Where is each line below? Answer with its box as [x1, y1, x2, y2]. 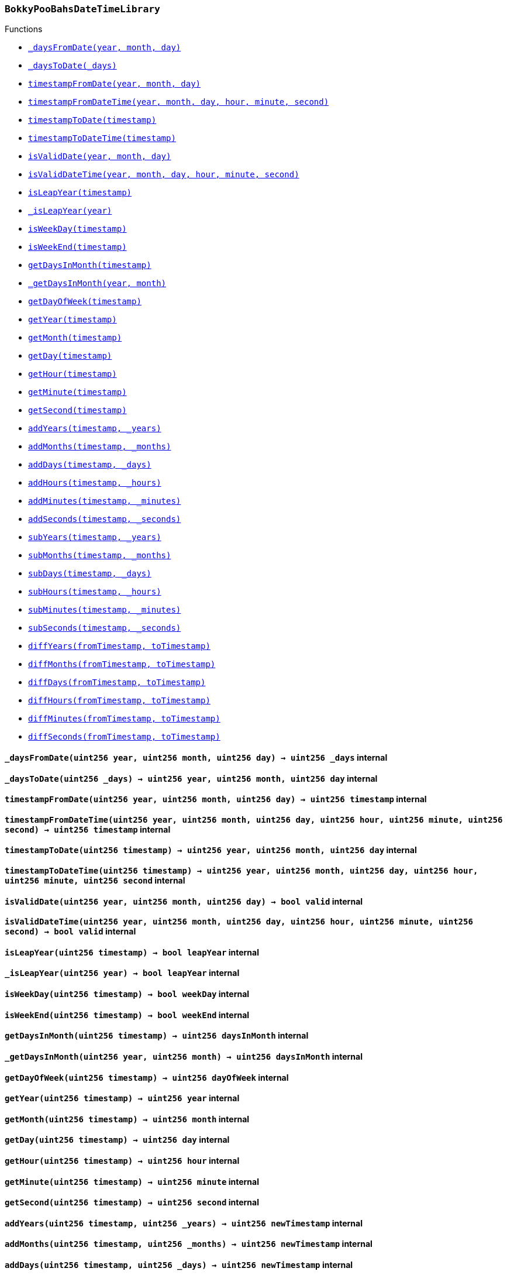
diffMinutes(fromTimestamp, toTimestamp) [28, 714, 220, 724]
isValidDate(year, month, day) [28, 152, 171, 161]
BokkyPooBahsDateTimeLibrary [5, 4, 160, 15]
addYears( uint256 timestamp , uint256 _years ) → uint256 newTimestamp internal [5, 1218, 363, 1228]
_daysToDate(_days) [28, 61, 117, 71]
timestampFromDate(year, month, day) [28, 79, 201, 89]
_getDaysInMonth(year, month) [28, 279, 167, 288]
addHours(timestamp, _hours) [28, 478, 161, 488]
